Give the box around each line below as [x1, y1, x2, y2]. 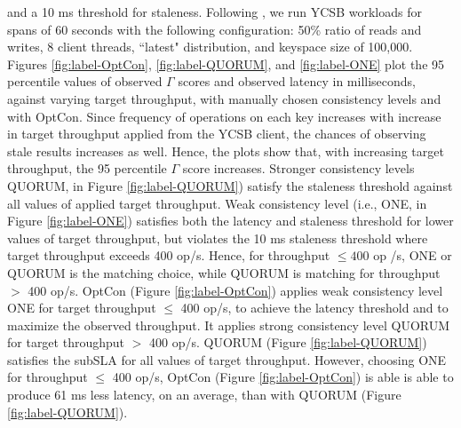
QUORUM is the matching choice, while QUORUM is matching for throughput [7, 263, 441, 281]
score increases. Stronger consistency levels [182, 159, 415, 178]
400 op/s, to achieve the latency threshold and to [180, 298, 449, 317]
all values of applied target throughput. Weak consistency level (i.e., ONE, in [7, 194, 427, 212]
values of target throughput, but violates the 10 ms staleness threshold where [7, 228, 428, 247]
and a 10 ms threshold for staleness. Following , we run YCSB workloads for [7, 3, 422, 20]
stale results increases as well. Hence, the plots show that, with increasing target [7, 141, 444, 160]
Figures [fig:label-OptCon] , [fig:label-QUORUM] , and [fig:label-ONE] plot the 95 [7, 54, 445, 73]
